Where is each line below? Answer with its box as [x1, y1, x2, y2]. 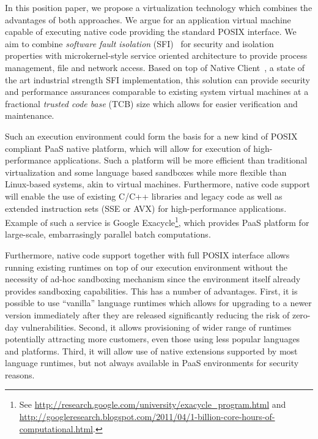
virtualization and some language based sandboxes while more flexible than [5, 165, 287, 178]
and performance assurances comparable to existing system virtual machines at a [5, 85, 309, 98]
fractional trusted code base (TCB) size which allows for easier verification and [5, 97, 298, 110]
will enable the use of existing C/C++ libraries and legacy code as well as [5, 189, 283, 202]
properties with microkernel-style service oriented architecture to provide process [5, 49, 308, 62]
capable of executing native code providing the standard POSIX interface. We [5, 25, 297, 38]
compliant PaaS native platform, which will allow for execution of [5, 141, 251, 154]
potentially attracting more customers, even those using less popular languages [5, 332, 300, 345]
